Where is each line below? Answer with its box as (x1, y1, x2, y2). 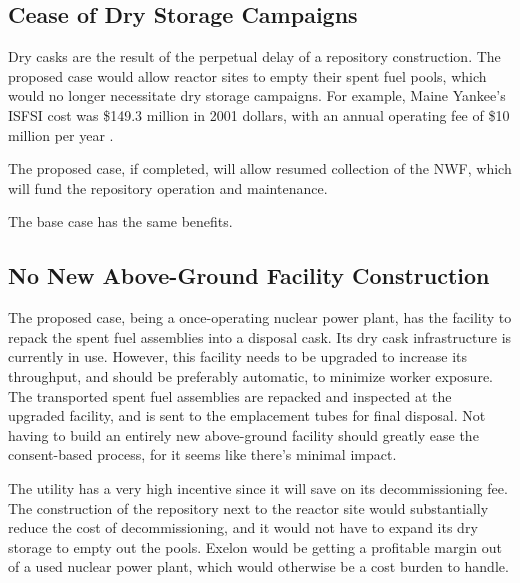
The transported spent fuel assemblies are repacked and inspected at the (8, 385, 452, 406)
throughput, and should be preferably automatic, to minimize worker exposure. (8, 365, 493, 386)
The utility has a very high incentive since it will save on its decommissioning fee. (8, 477, 508, 498)
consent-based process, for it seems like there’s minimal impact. (8, 444, 397, 465)
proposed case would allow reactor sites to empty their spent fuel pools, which (8, 65, 487, 86)
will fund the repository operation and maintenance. (8, 177, 328, 198)
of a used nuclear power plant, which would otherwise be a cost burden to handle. (8, 556, 509, 577)
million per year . (8, 124, 114, 145)
